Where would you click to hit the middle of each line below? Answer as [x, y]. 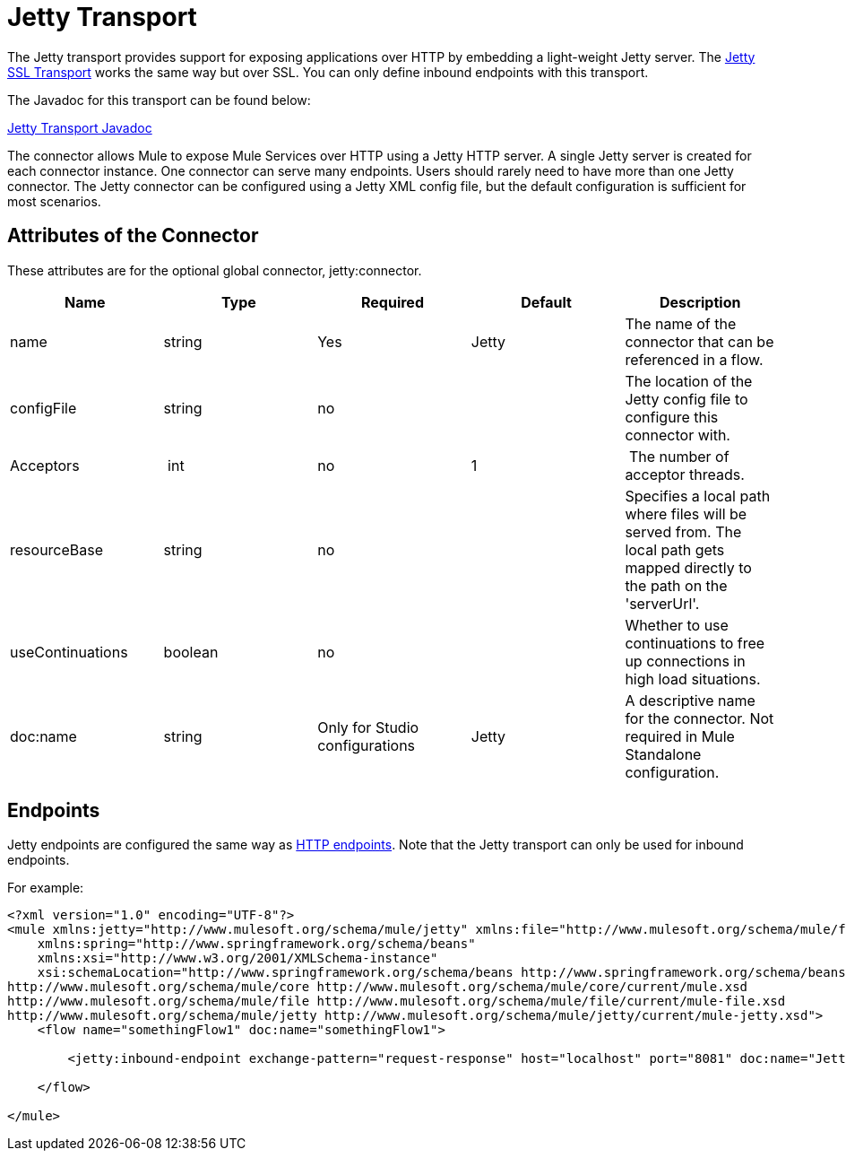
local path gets [675, 549]
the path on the [676, 585]
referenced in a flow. [694, 359]
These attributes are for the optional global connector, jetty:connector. [215, 270]
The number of [679, 456]
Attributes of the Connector [133, 236]
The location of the [689, 381]
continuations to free [695, 643]
